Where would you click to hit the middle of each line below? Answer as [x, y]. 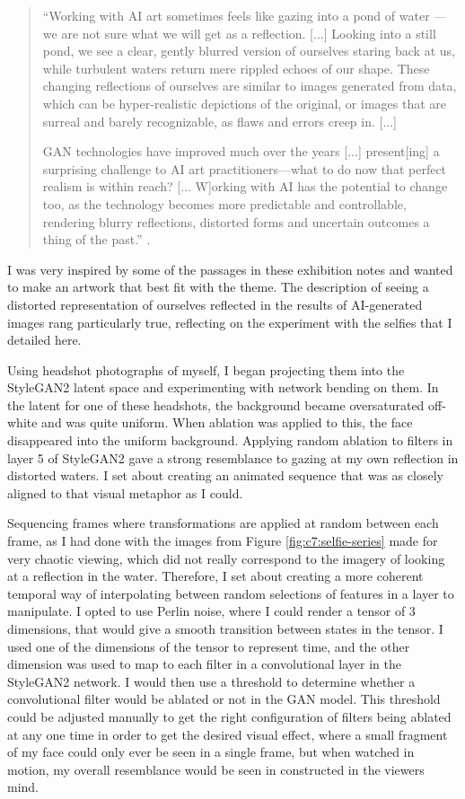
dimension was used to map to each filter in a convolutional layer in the [204, 664]
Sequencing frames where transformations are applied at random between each [223, 523]
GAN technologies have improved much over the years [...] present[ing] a [241, 151]
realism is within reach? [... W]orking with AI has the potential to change [245, 186]
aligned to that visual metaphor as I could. [125, 492]
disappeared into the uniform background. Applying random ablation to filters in [230, 440]
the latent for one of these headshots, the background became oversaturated [216, 404]
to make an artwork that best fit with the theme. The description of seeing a [218, 287]
